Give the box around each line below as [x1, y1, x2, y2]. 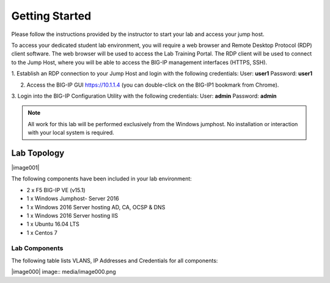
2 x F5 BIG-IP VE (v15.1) [26, 186, 86, 193]
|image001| [11, 163, 40, 171]
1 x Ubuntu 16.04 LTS [26, 220, 79, 228]
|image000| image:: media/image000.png [11, 268, 116, 276]
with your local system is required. [28, 129, 114, 137]
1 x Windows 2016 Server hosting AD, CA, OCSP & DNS [26, 203, 166, 210]
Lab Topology [11, 148, 65, 158]
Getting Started [11, 9, 92, 23]
